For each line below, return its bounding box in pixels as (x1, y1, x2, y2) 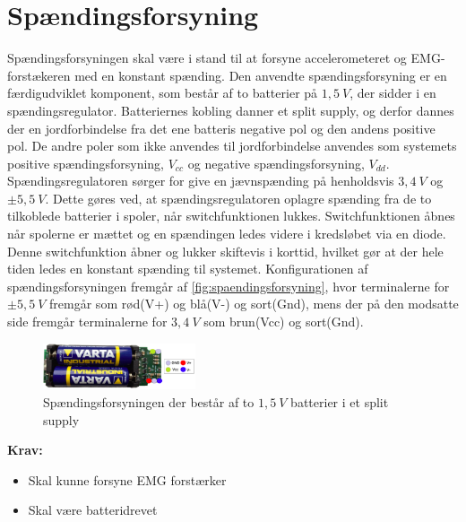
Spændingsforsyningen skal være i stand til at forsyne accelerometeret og (7, 48, 407, 67)
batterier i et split (290, 393, 389, 412)
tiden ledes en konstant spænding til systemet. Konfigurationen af (7, 259, 368, 278)
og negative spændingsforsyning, (187, 153, 365, 172)
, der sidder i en (349, 83, 436, 102)
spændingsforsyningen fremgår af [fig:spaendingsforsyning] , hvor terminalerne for (7, 276, 450, 295)
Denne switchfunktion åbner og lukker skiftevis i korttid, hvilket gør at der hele (7, 241, 444, 260)
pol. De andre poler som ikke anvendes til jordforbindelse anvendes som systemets (7, 136, 457, 155)
